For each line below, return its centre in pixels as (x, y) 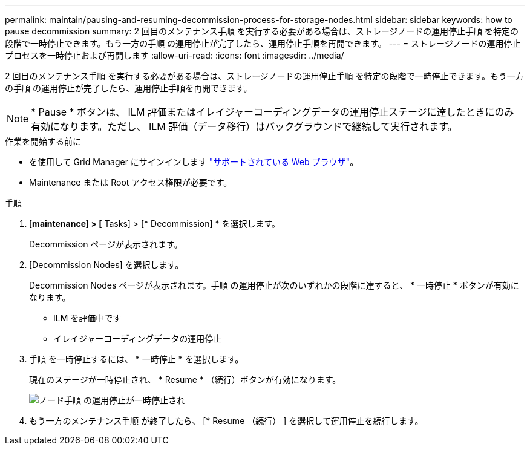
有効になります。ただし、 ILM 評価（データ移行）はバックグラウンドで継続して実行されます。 (244, 126)
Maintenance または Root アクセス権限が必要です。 (131, 182)
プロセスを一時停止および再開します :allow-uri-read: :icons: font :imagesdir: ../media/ (175, 55)
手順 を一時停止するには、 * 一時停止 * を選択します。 (136, 359)
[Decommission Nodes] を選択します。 (106, 265)
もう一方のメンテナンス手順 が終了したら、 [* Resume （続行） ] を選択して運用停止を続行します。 (226, 421)
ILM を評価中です (87, 318)
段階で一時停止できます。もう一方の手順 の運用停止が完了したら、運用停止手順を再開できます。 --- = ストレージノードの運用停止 (263, 43)
